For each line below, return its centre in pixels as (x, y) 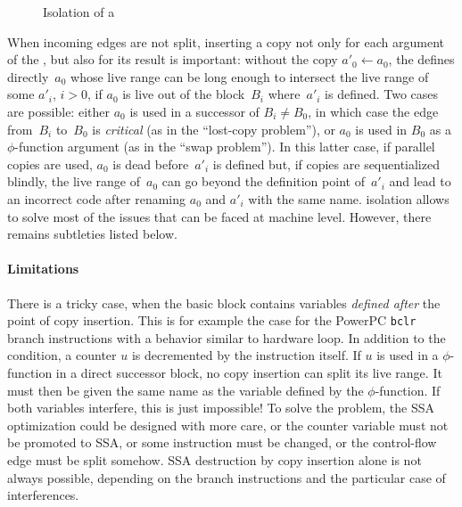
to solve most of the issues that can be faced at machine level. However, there (219, 216)
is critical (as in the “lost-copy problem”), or (214, 129)
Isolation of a (79, 12)
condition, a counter (62, 355)
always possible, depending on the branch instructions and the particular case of (227, 477)
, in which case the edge (373, 111)
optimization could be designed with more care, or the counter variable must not (228, 425)
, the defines (421, 59)
